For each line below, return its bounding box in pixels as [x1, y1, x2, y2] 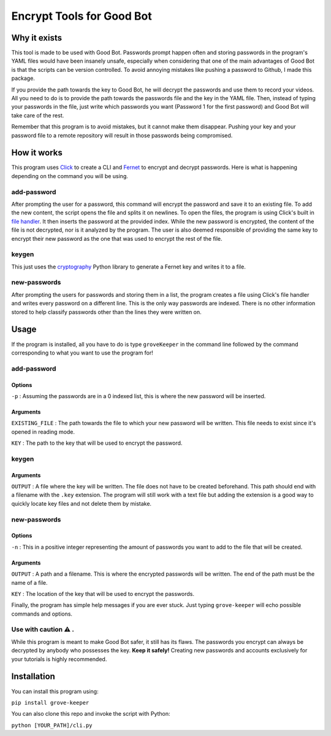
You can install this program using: [11, 687, 99, 695]
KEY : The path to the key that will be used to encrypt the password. [11, 439, 183, 447]
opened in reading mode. [11, 428, 75, 436]
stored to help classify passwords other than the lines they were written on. [11, 308, 202, 316]
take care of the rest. [11, 111, 64, 119]
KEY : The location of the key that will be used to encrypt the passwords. [11, 590, 194, 597]
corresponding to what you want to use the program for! [11, 349, 153, 356]
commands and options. [11, 610, 73, 617]
